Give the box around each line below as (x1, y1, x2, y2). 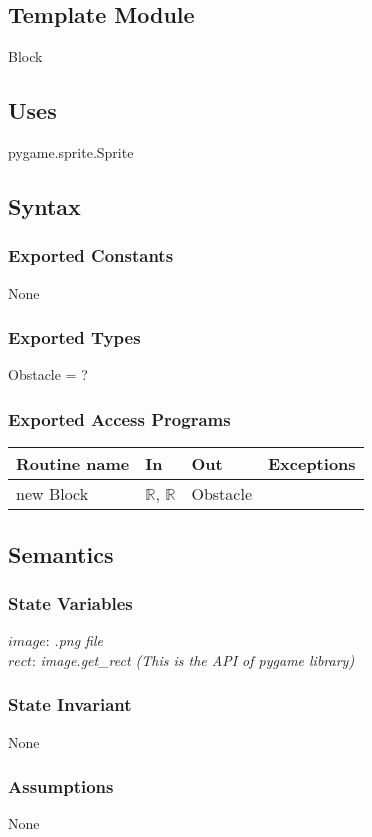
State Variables (8, 590, 133, 615)
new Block (16, 482, 89, 506)
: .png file (45, 630, 103, 651)
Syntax (8, 190, 81, 221)
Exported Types (8, 325, 141, 350)
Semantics (8, 538, 114, 569)
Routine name (16, 452, 130, 476)
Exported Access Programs (8, 406, 231, 431)
